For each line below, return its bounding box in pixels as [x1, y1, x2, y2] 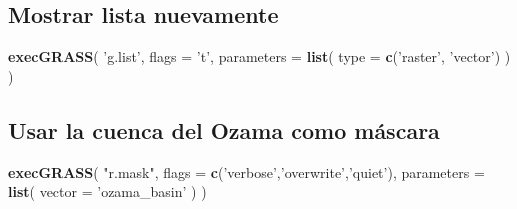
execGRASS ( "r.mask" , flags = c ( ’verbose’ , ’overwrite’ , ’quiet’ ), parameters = [8, 161, 485, 182]
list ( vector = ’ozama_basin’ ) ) [8, 181, 207, 202]
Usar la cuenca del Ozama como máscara [8, 114, 440, 145]
